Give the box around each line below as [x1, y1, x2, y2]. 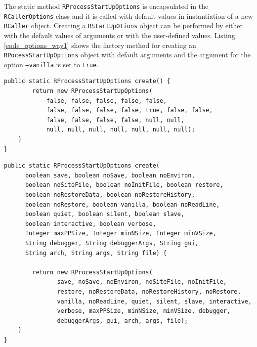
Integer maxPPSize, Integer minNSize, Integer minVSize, [25, 230, 216, 237]
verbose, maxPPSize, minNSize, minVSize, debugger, [57, 307, 231, 315]
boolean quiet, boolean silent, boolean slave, [25, 211, 185, 218]
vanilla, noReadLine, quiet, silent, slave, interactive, [57, 298, 252, 305]
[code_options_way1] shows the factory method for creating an [4, 40, 196, 50]
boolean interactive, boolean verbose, [25, 220, 156, 227]
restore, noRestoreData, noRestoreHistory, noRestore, [57, 288, 241, 295]
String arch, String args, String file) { [25, 249, 167, 257]
